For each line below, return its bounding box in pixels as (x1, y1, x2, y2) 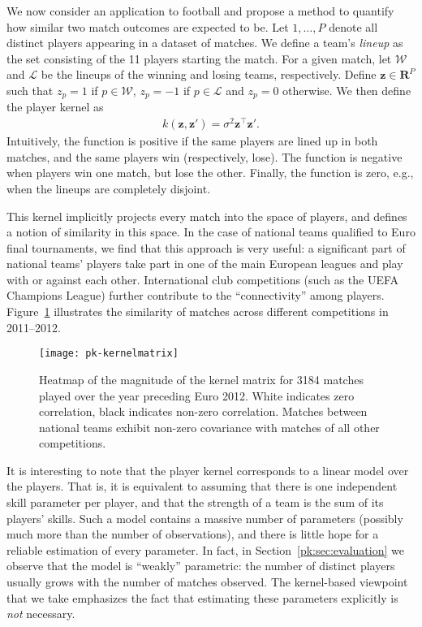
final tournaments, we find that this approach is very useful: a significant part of (6, 239, 406, 256)
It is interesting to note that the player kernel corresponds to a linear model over (6, 461, 409, 478)
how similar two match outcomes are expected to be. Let (6, 18, 289, 35)
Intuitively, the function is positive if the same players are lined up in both (6, 132, 378, 149)
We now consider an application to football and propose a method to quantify (6, 2, 394, 19)
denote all (329, 18, 378, 35)
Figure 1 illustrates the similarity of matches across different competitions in (6, 303, 389, 320)
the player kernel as (6, 98, 104, 115)
